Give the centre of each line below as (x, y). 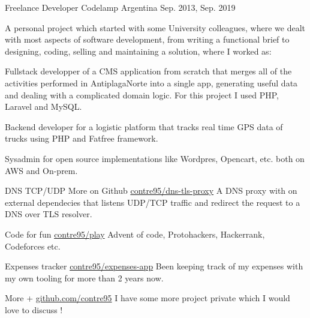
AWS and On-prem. (41, 170)
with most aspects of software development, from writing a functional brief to (147, 39)
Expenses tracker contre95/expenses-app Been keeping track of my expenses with (154, 266)
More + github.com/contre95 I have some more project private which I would (148, 298)
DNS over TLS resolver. (49, 214)
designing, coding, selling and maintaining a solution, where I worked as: (138, 51)
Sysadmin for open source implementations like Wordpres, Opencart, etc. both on (155, 158)
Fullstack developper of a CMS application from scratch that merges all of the (148, 71)
